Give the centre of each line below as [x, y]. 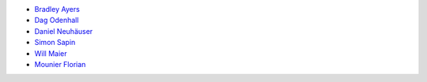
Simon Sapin [55, 43]
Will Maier [51, 53]
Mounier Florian [60, 64]
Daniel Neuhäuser [64, 31]
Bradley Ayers [57, 9]
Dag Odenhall [57, 20]
